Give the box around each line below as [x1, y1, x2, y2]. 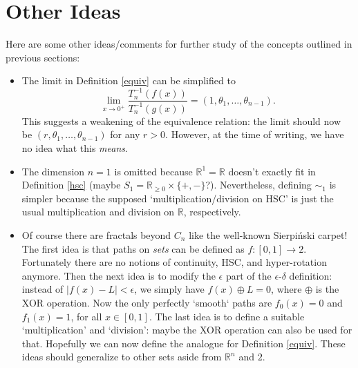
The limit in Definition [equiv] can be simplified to [21, 73, 236, 88]
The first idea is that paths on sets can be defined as [21, 241, 245, 255]
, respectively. [183, 204, 241, 219]
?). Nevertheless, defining [205, 177, 312, 192]
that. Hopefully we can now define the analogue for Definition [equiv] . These [21, 336, 346, 350]
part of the [225, 268, 272, 282]
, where [271, 282, 302, 296]
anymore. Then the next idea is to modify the [21, 268, 216, 282]
